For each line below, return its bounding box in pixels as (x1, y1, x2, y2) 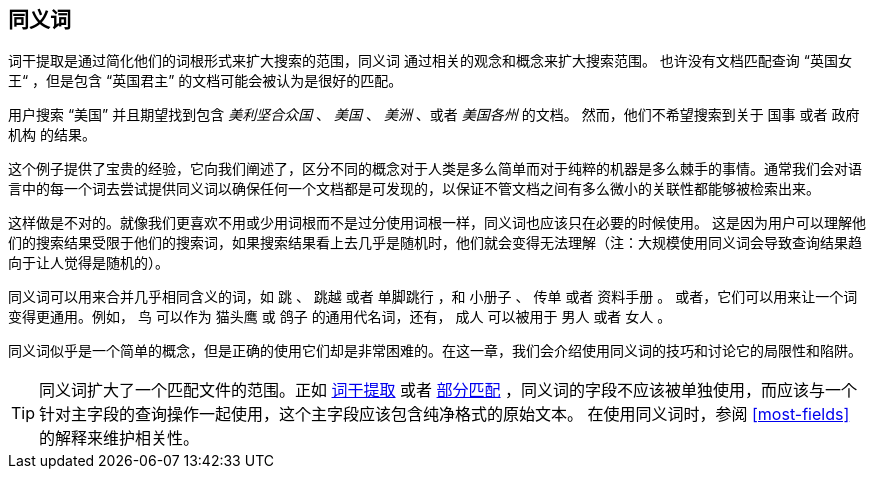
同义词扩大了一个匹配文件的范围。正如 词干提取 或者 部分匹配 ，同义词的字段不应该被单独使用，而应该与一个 (39, 380, 858, 401)
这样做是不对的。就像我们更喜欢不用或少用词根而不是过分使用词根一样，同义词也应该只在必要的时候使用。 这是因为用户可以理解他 (8, 214, 866, 232)
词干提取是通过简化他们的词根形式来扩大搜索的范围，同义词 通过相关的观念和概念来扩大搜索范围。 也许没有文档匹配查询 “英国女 (8, 52, 852, 70)
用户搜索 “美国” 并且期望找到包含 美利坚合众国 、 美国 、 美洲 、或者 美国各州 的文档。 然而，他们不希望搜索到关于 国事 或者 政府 (8, 106, 860, 124)
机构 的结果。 (8, 126, 96, 144)
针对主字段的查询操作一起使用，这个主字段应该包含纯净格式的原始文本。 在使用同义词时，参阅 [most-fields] (39, 404, 850, 425)
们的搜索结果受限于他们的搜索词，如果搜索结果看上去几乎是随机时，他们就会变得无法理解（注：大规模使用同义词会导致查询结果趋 (8, 234, 862, 252)
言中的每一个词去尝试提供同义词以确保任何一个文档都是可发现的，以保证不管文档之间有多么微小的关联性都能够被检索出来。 (8, 180, 820, 198)
